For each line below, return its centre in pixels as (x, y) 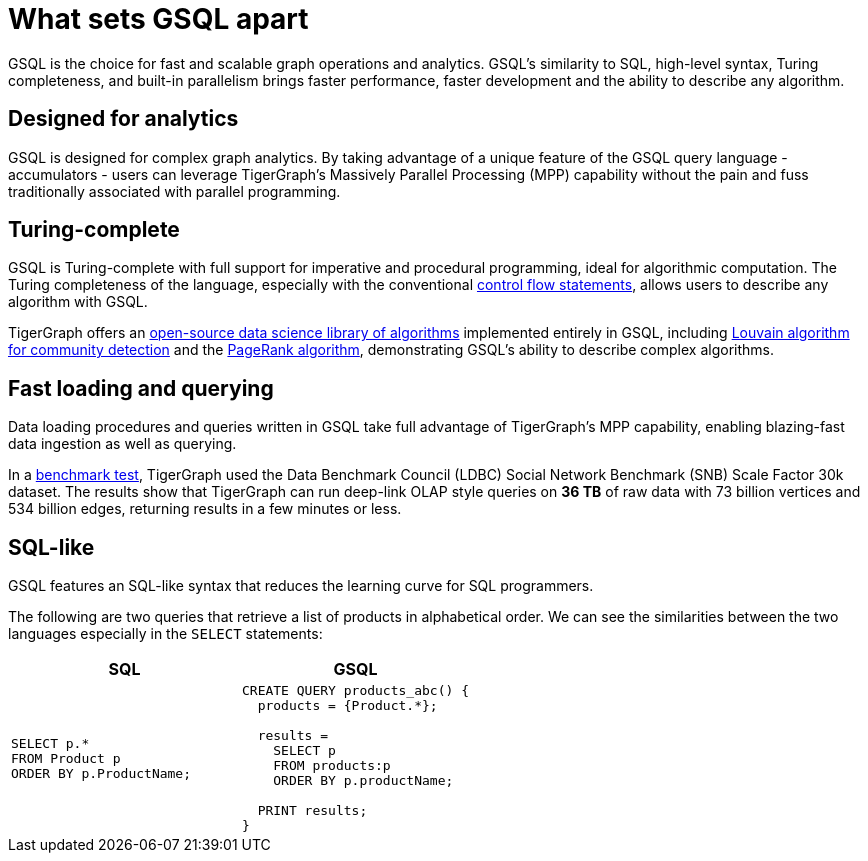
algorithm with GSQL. (78, 302)
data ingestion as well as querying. (122, 444)
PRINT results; (312, 811)
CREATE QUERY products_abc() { (355, 691)
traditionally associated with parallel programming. (174, 191)
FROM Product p (66, 758)
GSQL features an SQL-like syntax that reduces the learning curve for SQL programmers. (301, 586)
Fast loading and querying (141, 388)
